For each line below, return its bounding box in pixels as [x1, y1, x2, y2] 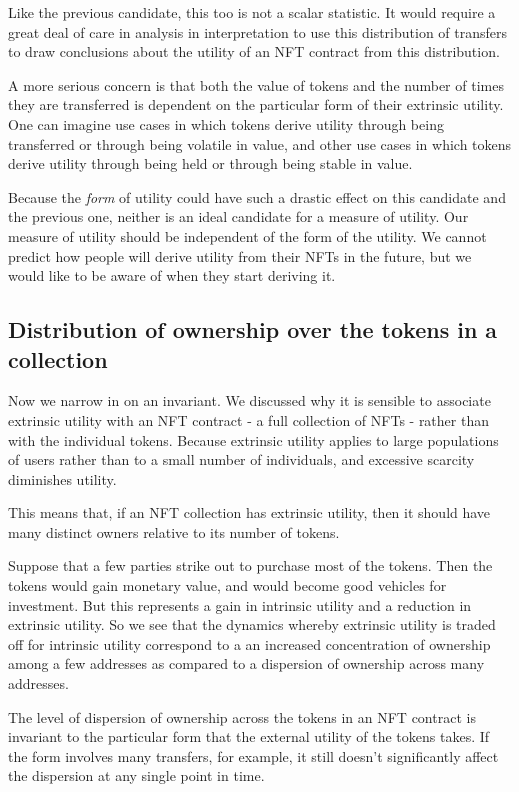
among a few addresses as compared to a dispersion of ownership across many [8, 653, 485, 674]
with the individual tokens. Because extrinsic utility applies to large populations [8, 429, 499, 450]
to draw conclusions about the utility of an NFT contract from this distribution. [8, 41, 500, 62]
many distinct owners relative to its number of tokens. [8, 521, 340, 542]
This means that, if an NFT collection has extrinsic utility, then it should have [8, 502, 491, 523]
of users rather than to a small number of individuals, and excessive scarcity [8, 449, 475, 470]
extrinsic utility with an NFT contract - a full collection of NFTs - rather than [8, 409, 489, 430]
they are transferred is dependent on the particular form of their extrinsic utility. [8, 94, 504, 115]
